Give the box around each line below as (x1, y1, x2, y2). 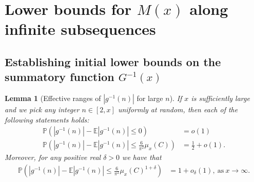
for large (136, 93, 163, 104)
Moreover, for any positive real (5, 152, 101, 163)
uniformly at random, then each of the (118, 104, 238, 115)
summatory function (5, 69, 114, 85)
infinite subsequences (5, 18, 156, 39)
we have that (122, 152, 162, 163)
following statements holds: (5, 114, 89, 125)
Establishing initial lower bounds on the (5, 53, 221, 69)
